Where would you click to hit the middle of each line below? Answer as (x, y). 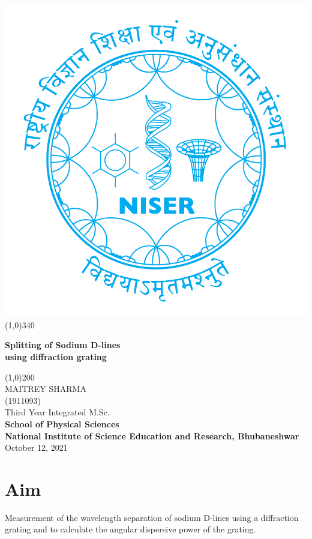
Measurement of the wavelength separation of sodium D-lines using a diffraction (152, 517)
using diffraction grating (56, 356)
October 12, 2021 (36, 447)
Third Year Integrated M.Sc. (57, 412)
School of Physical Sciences (62, 423)
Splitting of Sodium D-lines (63, 345)
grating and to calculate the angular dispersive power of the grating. (130, 529)
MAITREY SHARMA (46, 389)
